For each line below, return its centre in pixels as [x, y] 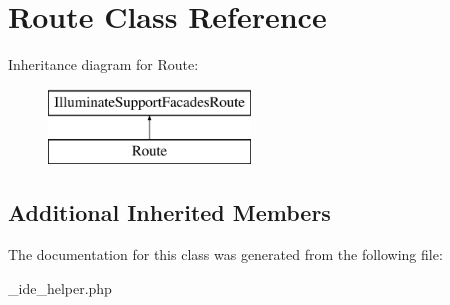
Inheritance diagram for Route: [103, 64]
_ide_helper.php [60, 287]
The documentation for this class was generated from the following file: [225, 254]
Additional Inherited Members [169, 212]
